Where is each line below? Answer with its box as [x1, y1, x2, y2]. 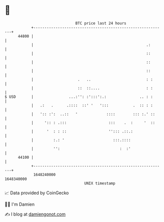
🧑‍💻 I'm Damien [4, 201, 35, 207]
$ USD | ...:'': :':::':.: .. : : [4, 94, 153, 99]
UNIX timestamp [84, 180, 116, 186]
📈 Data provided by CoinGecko [4, 190, 69, 196]
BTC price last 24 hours [75, 21, 126, 26]
